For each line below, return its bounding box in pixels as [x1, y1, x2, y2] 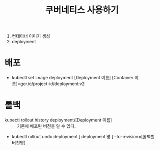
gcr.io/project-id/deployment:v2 [20, 81, 85, 87]
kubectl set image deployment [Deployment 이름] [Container [11, 75, 133, 81]
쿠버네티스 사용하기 [45, 4, 119, 16]
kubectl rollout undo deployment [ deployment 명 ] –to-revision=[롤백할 [11, 134, 155, 140]
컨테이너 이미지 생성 [11, 33, 50, 39]
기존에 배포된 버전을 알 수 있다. [17, 123, 76, 129]
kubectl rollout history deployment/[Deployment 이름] [4, 117, 112, 123]
